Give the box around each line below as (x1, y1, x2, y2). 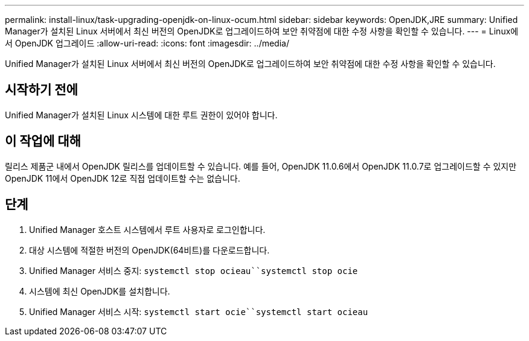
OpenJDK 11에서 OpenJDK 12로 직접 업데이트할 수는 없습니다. (5, 173, 240, 183)
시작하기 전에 (5, 82, 78, 98)
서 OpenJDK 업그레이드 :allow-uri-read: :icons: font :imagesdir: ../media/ (5, 38, 289, 48)
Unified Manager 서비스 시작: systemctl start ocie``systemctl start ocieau (29, 306, 368, 317)
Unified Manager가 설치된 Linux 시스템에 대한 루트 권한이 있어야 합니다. (5, 109, 278, 120)
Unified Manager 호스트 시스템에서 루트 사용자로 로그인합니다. (29, 224, 266, 235)
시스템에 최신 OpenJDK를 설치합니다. (29, 285, 170, 296)
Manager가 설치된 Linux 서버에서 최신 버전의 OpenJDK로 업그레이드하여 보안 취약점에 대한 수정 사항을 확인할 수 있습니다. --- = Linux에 (5, 26, 519, 36)
